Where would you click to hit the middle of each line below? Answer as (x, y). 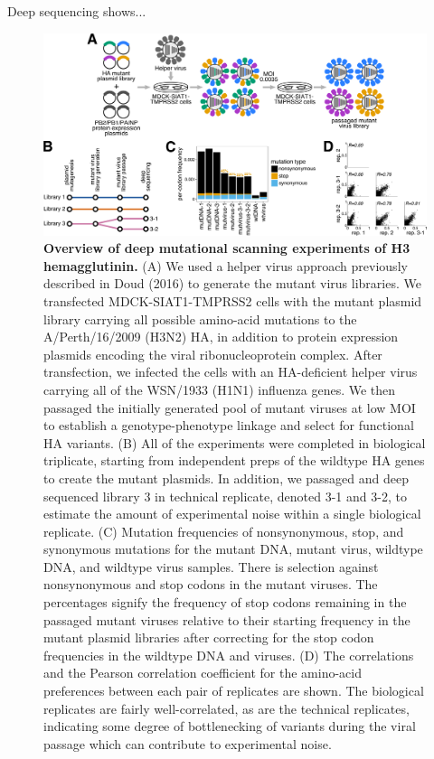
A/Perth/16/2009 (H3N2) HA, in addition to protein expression (221, 337)
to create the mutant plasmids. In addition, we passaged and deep (226, 478)
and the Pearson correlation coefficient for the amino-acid (203, 673)
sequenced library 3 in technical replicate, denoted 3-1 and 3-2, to (225, 496)
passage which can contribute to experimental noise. (188, 743)
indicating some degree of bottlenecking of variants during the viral (230, 726)
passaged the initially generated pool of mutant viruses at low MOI (230, 407)
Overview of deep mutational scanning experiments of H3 (227, 248)
